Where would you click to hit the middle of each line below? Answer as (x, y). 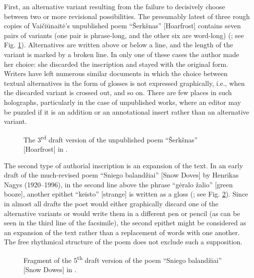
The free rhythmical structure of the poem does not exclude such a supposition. (123, 242)
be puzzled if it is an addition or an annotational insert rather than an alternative (127, 111)
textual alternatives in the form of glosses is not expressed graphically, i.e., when (125, 83)
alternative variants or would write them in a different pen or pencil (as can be (122, 213)
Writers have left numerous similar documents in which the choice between (116, 73)
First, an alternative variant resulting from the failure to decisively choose (115, 6)
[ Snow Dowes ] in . (50, 269)
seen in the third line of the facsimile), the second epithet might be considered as (125, 223)
